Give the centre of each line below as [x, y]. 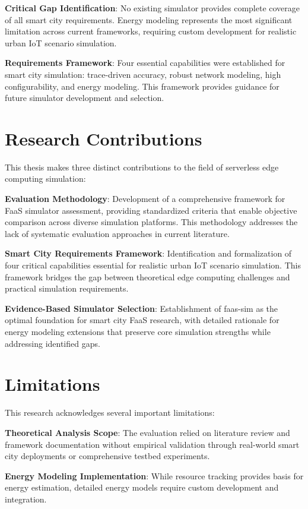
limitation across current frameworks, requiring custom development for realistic [151, 31]
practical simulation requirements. [67, 288]
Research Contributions [104, 138]
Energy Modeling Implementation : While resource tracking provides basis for [154, 475]
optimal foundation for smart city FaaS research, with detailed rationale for [142, 320]
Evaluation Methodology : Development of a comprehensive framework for [145, 199]
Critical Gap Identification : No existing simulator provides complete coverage [153, 8]
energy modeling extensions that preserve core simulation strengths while [138, 331]
